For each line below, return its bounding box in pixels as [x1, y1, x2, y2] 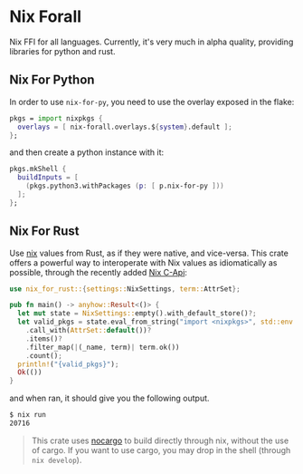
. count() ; [25, 351, 63, 360]
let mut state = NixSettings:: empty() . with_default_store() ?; [17, 309, 257, 318]
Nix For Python [9, 73, 95, 88]
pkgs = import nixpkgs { [9, 113, 103, 123]
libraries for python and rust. [9, 45, 116, 56]
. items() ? [25, 334, 63, 343]
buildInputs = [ [17, 173, 79, 182]
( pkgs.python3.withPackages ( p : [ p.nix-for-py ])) [25, 181, 224, 191]
